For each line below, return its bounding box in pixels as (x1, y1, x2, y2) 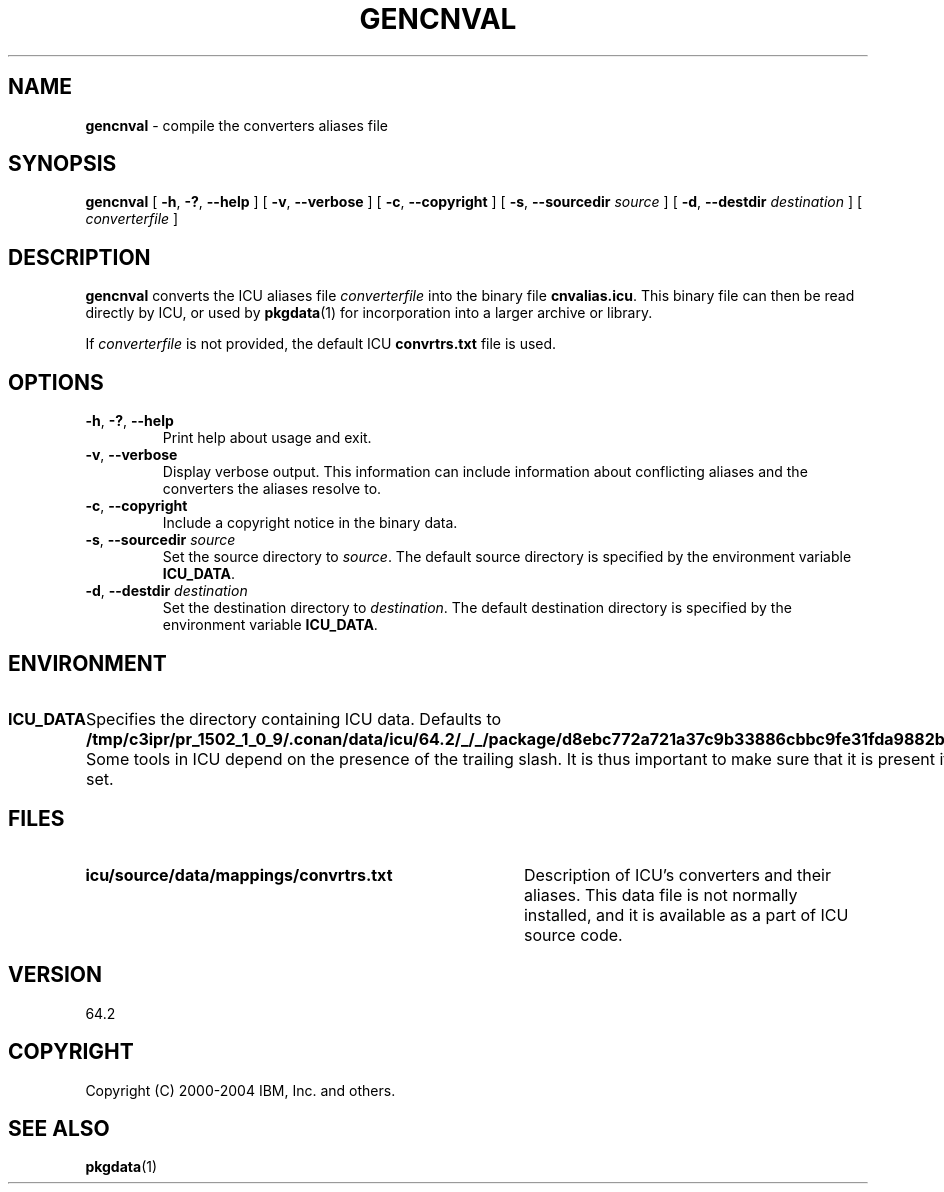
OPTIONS (8, 369, 104, 395)
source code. (523, 924, 623, 945)
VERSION (8, 962, 103, 988)
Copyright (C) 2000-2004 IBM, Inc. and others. (85, 1081, 396, 1099)
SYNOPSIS (8, 151, 117, 177)
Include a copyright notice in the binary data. (162, 514, 458, 532)
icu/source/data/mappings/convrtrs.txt (85, 864, 393, 885)
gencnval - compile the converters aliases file (85, 116, 388, 134)
